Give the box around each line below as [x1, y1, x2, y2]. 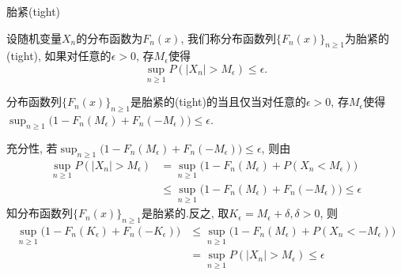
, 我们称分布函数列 [180, 29, 276, 46]
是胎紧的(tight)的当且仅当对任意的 [130, 93, 306, 110]
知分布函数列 [6, 205, 73, 221]
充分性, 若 [6, 139, 58, 156]
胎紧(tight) [6, 3, 61, 19]
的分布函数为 [76, 29, 143, 46]
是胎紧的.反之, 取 [141, 205, 229, 221]
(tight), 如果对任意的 [6, 47, 112, 64]
